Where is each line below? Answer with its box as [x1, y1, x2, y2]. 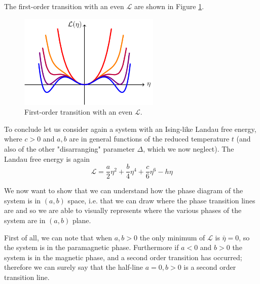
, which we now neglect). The [143, 143, 234, 154]
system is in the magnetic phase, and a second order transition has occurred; [4, 252, 242, 262]
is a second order [183, 262, 236, 272]
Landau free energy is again [4, 153, 90, 164]
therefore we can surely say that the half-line [4, 262, 143, 272]
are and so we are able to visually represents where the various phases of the [4, 205, 242, 216]
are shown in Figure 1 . [134, 1, 204, 11]
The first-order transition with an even [4, 1, 124, 11]
